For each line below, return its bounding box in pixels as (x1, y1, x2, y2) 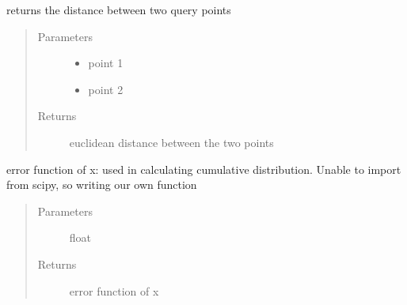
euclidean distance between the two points (69, 134, 274, 150)
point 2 (88, 81, 124, 97)
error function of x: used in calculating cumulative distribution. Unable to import (6, 160, 401, 177)
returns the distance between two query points (6, 2, 231, 17)
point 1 (88, 55, 124, 71)
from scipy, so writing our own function (6, 176, 197, 193)
